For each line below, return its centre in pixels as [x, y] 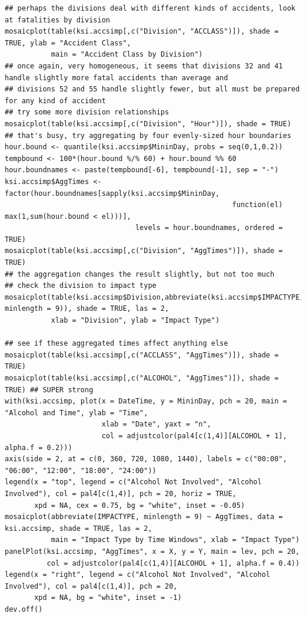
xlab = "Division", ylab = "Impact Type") [135, 321]
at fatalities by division [57, 20]
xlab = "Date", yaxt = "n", [156, 424]
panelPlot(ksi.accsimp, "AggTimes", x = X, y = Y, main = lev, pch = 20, [152, 551]
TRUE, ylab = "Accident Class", [68, 43]
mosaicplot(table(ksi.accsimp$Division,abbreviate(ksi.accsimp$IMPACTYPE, [154, 297]
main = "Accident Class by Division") [127, 55]
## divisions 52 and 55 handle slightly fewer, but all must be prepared [152, 89]
